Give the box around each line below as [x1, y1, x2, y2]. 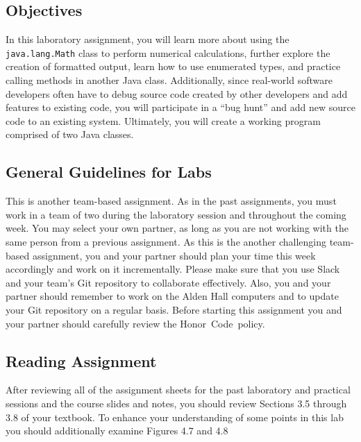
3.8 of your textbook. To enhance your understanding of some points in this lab [6, 409, 344, 424]
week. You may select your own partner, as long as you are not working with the [6, 221, 349, 235]
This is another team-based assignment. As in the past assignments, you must [6, 194, 337, 208]
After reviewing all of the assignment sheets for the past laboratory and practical [6, 382, 351, 397]
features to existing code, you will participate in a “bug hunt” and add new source [6, 100, 355, 114]
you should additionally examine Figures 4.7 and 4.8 [6, 423, 228, 438]
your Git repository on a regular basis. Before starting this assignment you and [6, 302, 342, 316]
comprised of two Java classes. [6, 127, 134, 142]
